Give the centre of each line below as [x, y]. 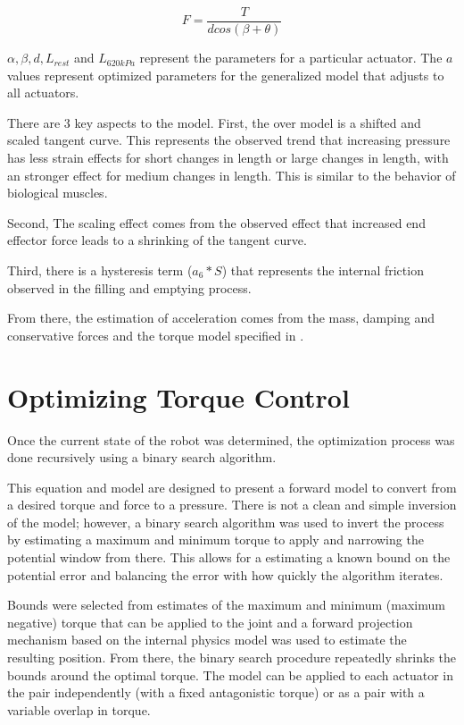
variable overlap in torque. [79, 709]
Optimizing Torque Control [178, 396]
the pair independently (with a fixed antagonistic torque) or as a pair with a [216, 692]
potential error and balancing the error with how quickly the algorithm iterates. [225, 574]
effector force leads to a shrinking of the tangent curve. [157, 240]
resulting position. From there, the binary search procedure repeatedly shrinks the [232, 658]
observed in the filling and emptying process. [129, 287]
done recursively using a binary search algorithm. [142, 457]
